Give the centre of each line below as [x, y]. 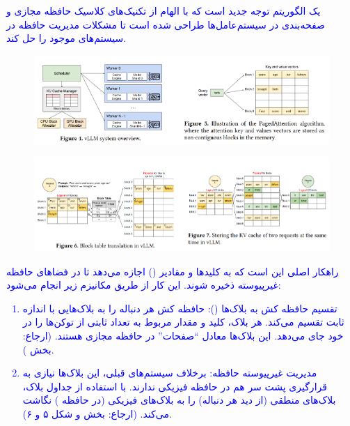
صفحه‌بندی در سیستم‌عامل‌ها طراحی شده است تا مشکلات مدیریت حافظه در [166, 24]
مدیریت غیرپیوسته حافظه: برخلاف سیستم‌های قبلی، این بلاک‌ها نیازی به [170, 373]
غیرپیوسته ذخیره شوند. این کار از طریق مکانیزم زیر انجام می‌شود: [144, 285]
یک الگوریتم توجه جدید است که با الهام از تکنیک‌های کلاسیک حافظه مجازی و [164, 10]
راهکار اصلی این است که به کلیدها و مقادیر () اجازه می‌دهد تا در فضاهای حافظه [173, 271]
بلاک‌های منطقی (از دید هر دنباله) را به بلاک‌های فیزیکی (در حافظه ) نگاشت [179, 400]
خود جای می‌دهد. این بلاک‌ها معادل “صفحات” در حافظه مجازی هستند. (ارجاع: [183, 335]
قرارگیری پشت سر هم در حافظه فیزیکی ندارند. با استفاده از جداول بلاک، [175, 386]
